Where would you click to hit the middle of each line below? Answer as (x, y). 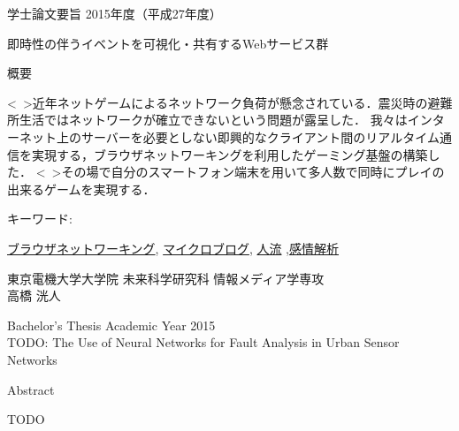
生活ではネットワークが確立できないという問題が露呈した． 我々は (213, 120)
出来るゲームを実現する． (81, 189)
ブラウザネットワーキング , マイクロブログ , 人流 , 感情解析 (173, 248)
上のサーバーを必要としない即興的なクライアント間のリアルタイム (248, 136)
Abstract (31, 389)
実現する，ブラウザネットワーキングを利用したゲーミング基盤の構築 (229, 154)
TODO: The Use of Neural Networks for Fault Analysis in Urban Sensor (203, 342)
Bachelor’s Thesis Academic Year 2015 (111, 325)
